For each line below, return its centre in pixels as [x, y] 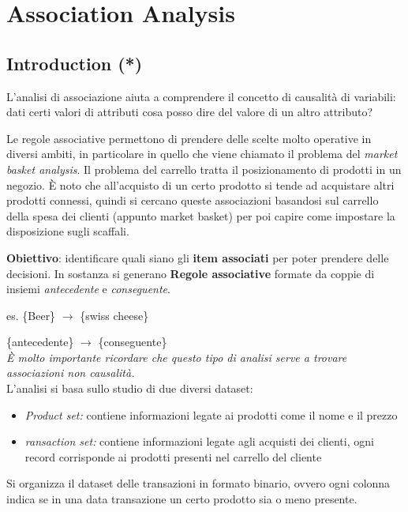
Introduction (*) [75, 63]
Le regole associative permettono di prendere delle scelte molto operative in [189, 138]
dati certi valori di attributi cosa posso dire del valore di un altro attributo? [190, 112]
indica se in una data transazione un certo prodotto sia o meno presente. [182, 499]
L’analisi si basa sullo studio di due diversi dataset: [130, 388]
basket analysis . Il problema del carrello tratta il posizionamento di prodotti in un [204, 169]
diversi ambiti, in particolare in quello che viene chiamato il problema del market [202, 154]
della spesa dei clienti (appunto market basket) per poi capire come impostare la [201, 215]
